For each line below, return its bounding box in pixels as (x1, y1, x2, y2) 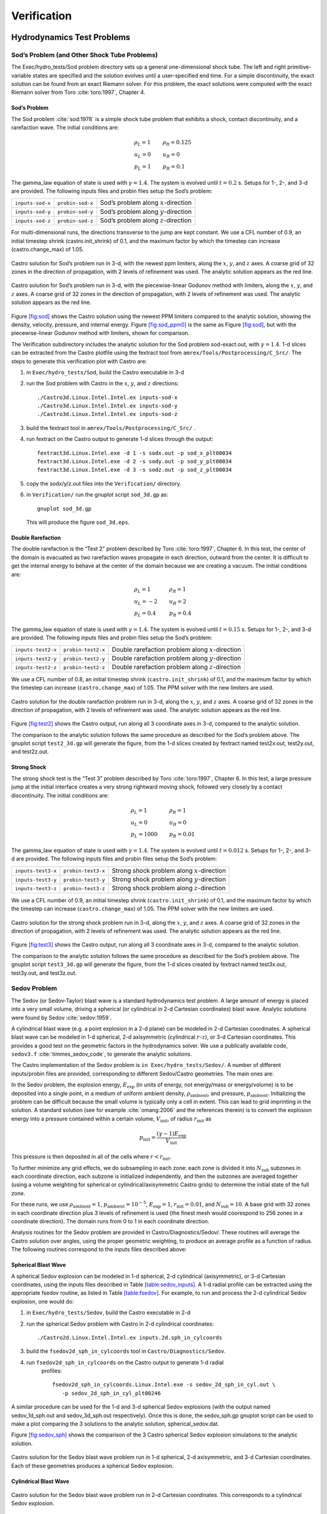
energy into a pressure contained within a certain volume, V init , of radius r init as (11, 1115, 212, 1123)
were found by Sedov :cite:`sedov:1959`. (11, 1014, 112, 1021)
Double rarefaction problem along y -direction (111, 654, 242, 663)
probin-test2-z (63, 664, 105, 671)
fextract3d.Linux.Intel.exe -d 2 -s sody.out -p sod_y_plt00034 (37, 458, 233, 465)
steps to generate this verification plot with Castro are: (11, 357, 147, 365)
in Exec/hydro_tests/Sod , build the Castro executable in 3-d (26, 368, 185, 375)
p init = (139, 1134, 156, 1143)
